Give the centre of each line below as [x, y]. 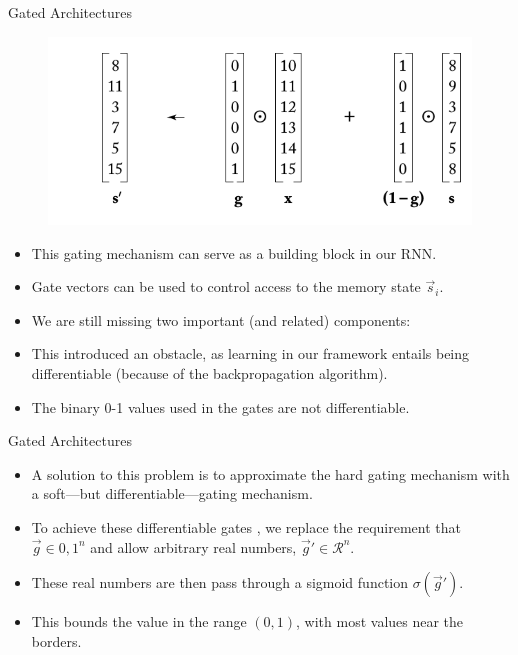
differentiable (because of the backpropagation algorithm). [209, 373]
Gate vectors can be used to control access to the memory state [226, 286]
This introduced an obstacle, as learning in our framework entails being [250, 353]
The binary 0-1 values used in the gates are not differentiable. [220, 406]
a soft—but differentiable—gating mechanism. [172, 493]
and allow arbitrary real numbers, [193, 546]
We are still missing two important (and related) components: [221, 319]
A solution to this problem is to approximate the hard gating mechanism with [270, 473]
